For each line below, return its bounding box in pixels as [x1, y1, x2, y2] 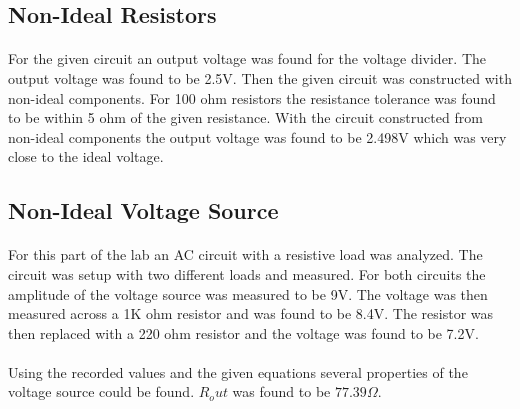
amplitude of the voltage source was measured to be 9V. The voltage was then [8, 283, 488, 304]
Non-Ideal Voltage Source [8, 195, 279, 226]
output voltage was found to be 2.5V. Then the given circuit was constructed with [8, 67, 512, 88]
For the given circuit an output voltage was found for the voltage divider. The [8, 48, 487, 69]
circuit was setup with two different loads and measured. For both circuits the [8, 263, 486, 284]
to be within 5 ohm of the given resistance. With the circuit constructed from [8, 107, 483, 128]
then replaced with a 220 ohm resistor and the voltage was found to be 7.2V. [8, 322, 479, 343]
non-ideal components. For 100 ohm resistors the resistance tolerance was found [8, 87, 496, 108]
